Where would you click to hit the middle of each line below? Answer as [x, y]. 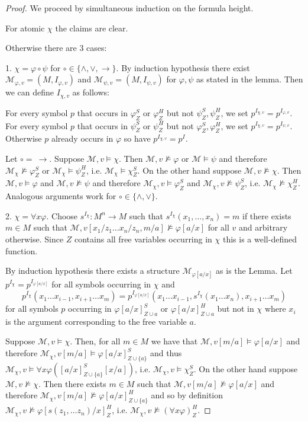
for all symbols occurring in [101, 284]
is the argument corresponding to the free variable [96, 321]
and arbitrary [263, 227]
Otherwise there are [41, 48]
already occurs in [82, 138]
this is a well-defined [260, 239]
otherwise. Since [35, 239]
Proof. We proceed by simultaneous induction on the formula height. [129, 8]
